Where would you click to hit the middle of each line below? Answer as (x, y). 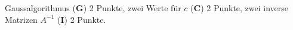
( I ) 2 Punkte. (82, 19)
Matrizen (21, 19)
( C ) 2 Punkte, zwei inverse (240, 8)
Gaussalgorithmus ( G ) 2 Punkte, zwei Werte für (93, 8)
